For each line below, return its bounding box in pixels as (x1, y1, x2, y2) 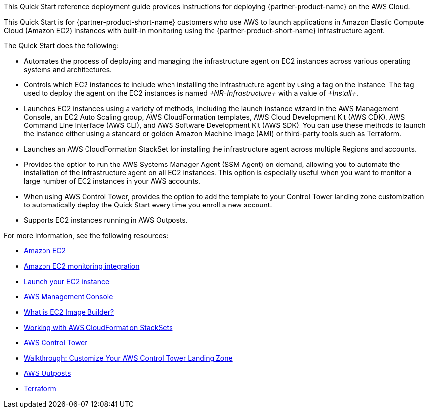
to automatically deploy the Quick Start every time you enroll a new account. (24, 201, 272, 209)
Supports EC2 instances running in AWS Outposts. (24, 216, 188, 224)
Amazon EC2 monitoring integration (24, 262, 140, 270)
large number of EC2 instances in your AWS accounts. (24, 177, 201, 185)
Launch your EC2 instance (24, 277, 110, 286)
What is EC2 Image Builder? (24, 308, 114, 316)
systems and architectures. (24, 65, 112, 74)
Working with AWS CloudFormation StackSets (24, 323, 173, 331)
